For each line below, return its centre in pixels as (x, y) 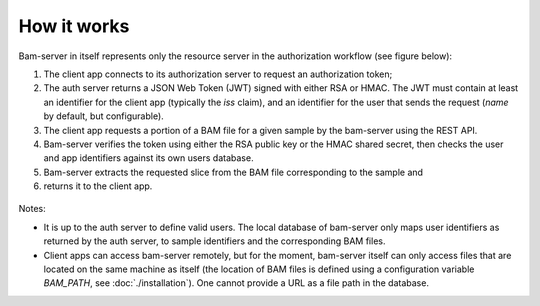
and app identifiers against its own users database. (148, 158)
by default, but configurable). (103, 116)
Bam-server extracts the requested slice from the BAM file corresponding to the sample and (233, 172)
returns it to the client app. (98, 186)
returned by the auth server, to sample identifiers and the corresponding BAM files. (214, 241)
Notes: (32, 209)
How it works (74, 26)
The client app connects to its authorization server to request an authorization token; (218, 74)
